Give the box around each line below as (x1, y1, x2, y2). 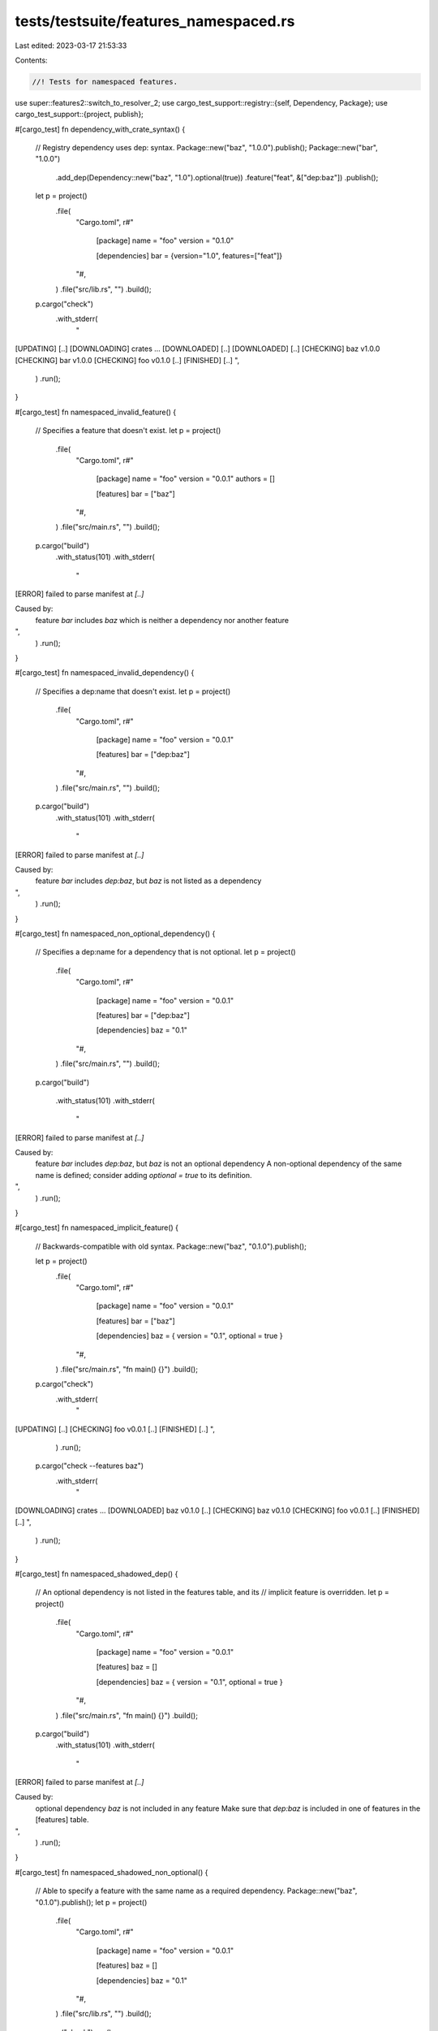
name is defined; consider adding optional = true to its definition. (35, 1170, 252, 1180)
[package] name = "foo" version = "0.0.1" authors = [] (96, 474, 276, 483)
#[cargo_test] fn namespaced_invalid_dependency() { (15, 668, 195, 678)
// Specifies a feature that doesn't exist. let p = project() (35, 426, 221, 435)
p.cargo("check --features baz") (35, 1461, 144, 1470)
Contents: (15, 55, 48, 65)
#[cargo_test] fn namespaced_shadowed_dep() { (15, 1569, 178, 1579)
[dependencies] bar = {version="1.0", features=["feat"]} (96, 250, 283, 260)
